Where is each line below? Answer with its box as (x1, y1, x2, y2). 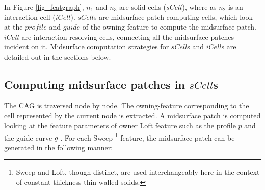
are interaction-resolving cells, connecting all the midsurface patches (21, 31, 234, 42)
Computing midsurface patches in (4, 76, 185, 92)
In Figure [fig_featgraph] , (4, 2, 84, 12)
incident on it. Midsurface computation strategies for (4, 41, 169, 52)
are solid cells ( (119, 2, 167, 12)
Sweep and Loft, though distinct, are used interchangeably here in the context (16, 167, 260, 177)
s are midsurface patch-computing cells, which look (94, 11, 253, 22)
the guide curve (4, 132, 52, 143)
